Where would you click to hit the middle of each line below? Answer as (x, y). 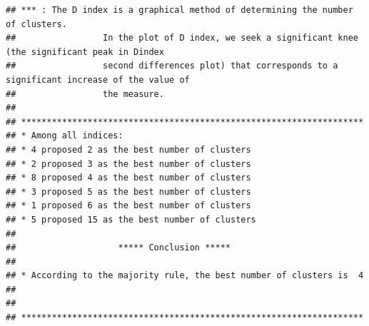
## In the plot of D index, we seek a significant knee (182, 38)
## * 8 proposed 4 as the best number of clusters (128, 178)
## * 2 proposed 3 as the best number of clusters (128, 164)
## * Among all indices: (65, 136)
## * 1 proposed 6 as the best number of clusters (128, 206)
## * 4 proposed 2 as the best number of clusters (128, 149)
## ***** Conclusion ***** (118, 248)
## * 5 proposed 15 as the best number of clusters (131, 219)
